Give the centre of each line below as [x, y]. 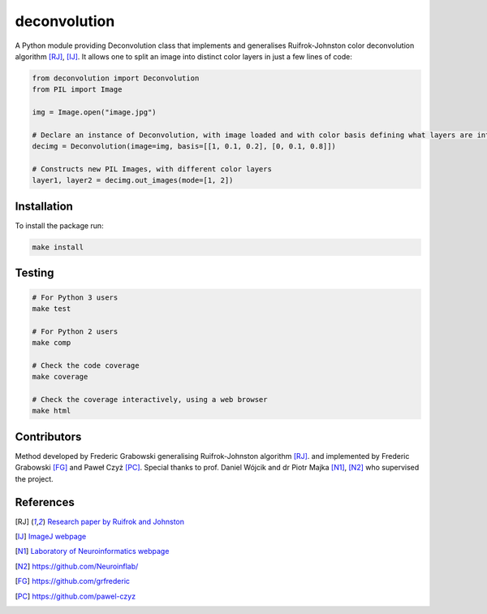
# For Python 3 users [75, 297]
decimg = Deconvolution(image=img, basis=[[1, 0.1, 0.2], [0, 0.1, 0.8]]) [184, 147]
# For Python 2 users [75, 331]
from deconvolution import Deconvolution [116, 78]
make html [52, 411]
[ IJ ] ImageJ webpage [51, 536]
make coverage [60, 377]
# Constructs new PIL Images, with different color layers [152, 169]
